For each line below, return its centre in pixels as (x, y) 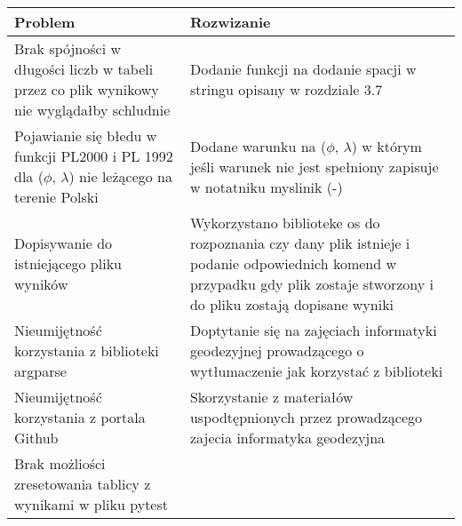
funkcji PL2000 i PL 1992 (94, 156)
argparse (40, 371)
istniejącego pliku (68, 263)
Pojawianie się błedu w (86, 135)
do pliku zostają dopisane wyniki (292, 304)
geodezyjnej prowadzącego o (277, 351)
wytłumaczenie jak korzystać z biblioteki (316, 371)
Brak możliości (60, 463)
